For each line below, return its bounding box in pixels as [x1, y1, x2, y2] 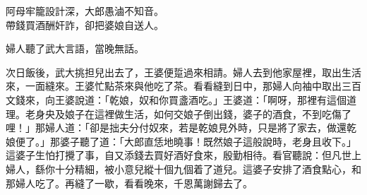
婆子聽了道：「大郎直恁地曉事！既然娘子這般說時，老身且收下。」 [59, 134, 356, 148]
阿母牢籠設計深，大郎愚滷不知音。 [6, 4, 164, 18]
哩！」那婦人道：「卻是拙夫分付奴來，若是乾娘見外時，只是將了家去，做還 [6, 120, 347, 135]
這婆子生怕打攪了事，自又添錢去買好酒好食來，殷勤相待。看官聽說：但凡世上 [6, 148, 361, 162]
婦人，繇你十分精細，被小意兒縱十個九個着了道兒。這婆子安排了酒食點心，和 [6, 161, 361, 176]
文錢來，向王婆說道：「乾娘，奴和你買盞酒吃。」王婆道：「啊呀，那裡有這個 [6, 92, 347, 107]
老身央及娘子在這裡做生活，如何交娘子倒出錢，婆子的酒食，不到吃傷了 [25, 106, 351, 121]
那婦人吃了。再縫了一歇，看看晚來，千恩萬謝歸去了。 [6, 175, 253, 190]
